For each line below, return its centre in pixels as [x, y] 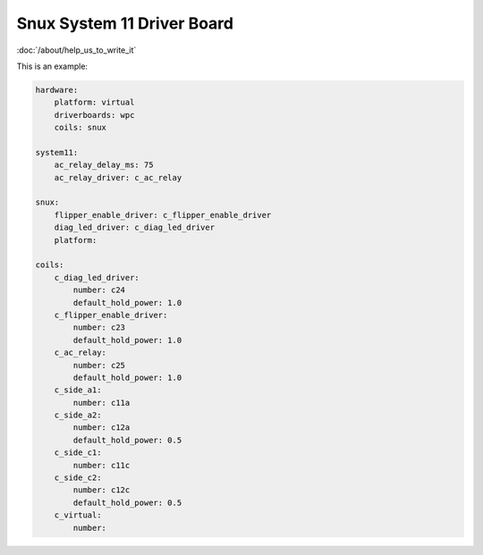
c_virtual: [78, 515]
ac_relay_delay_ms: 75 [104, 165]
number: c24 [99, 290]
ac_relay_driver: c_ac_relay [118, 177]
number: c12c [102, 490]
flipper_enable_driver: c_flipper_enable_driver [163, 215]
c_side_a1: [78, 390]
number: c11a [102, 403]
